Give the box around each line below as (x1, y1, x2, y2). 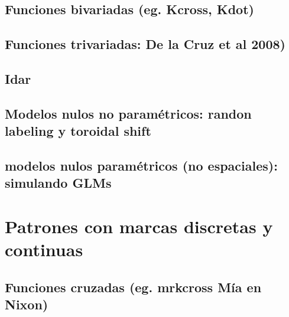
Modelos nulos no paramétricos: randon (5, 104, 252, 122)
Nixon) (5, 295, 48, 313)
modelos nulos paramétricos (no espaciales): (5, 156, 278, 174)
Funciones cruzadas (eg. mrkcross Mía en (5, 277, 262, 296)
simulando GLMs (5, 174, 112, 192)
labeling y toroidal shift (5, 122, 151, 140)
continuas (5, 237, 83, 262)
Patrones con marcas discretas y (5, 214, 273, 238)
